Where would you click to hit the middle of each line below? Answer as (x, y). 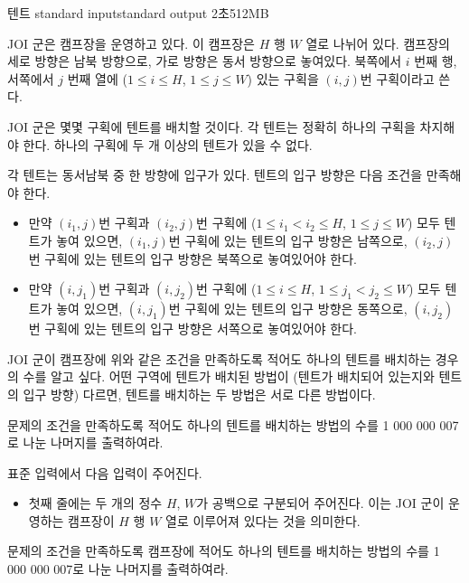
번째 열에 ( (97, 78)
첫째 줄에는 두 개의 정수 (95, 503)
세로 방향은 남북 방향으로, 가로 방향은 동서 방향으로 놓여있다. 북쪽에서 (205, 61)
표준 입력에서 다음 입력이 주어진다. (105, 472)
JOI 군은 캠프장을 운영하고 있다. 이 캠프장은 (131, 43)
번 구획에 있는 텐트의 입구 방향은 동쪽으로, (288, 309)
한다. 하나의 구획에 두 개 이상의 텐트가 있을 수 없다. (168, 144)
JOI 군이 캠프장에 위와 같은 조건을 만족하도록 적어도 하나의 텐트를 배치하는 (220, 358)
